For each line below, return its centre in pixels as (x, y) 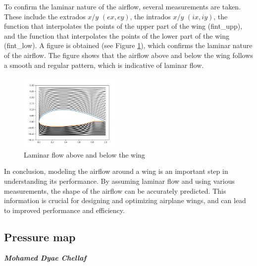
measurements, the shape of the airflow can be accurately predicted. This (115, 190)
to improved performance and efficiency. (64, 210)
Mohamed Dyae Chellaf (45, 257)
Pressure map (40, 237)
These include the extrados (45, 16)
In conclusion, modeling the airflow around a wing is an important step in (116, 171)
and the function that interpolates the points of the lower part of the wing (117, 35)
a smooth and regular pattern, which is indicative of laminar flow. (104, 65)
